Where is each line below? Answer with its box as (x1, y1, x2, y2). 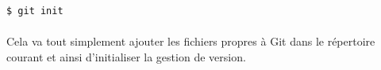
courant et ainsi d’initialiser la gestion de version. (6, 48, 246, 64)
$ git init (6, 6, 63, 17)
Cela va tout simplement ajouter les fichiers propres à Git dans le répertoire (6, 33, 375, 50)
